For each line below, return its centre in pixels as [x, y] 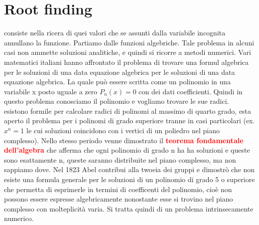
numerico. [19, 218]
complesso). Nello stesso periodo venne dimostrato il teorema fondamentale [124, 140]
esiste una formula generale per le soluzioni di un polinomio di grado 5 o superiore [129, 179]
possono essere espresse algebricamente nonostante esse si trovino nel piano [119, 199]
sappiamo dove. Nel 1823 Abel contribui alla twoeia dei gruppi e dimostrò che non [129, 169]
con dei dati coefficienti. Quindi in [191, 91]
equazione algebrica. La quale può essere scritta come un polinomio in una [118, 82]
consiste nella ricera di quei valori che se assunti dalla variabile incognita [115, 33]
